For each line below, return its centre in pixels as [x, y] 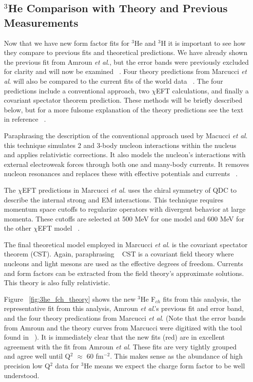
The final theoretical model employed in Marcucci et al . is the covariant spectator [126, 244]
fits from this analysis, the [202, 299]
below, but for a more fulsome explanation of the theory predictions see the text [124, 109]
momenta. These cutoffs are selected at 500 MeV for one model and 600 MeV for [124, 218]
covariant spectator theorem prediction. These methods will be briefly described [123, 100]
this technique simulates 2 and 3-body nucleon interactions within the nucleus [120, 145]
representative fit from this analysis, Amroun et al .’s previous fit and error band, [124, 308]
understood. [22, 375]
